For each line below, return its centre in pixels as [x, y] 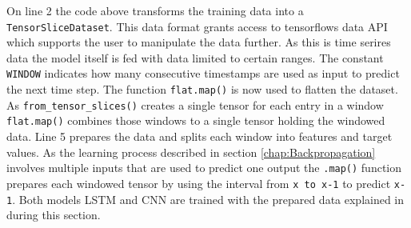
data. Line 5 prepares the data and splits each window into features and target [200, 136]
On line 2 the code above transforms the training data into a [155, 10]
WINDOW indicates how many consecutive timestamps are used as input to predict [203, 73]
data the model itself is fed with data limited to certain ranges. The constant [195, 57]
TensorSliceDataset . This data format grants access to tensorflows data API [197, 26]
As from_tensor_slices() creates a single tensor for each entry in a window [195, 104]
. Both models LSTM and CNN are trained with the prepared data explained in [208, 199]
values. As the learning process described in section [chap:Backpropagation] [191, 152]
